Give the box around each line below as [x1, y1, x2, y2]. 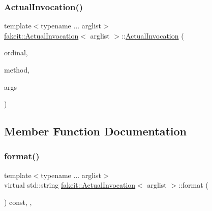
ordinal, [4, 47, 28, 58]
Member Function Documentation [4, 123, 187, 139]
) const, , [4, 196, 32, 207]
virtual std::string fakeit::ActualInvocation [4, 180, 136, 190]
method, [4, 64, 30, 75]
